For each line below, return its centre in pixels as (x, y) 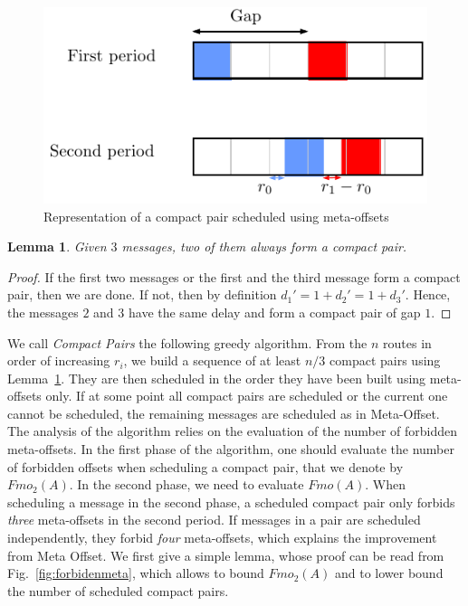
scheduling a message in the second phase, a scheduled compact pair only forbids (231, 502)
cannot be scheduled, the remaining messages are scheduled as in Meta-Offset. (224, 413)
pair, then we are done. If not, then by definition (142, 294)
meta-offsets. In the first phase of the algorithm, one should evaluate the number (231, 449)
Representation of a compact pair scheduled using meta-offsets (216, 216)
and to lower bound (389, 573)
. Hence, (428, 294)
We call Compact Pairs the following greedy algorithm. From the (187, 342)
